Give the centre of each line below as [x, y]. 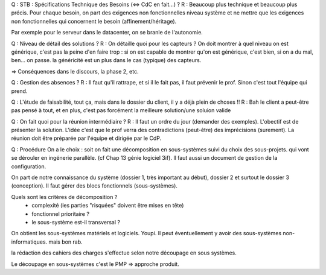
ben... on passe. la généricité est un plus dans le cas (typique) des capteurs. [106, 60]
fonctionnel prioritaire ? [61, 213]
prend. [19, 91]
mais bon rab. [66, 242]
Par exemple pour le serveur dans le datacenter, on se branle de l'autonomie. [107, 33]
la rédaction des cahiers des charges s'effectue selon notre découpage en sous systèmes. [124, 253]
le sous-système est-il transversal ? [76, 222]
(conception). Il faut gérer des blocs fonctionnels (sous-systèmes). [94, 186]
